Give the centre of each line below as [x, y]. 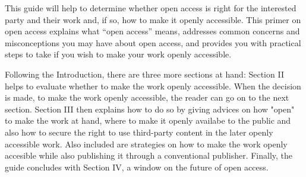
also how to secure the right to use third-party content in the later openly [139, 132]
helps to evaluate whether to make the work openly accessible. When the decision [153, 86]
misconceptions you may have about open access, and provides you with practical [153, 42]
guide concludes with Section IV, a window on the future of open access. [137, 167]
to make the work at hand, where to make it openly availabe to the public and [148, 120]
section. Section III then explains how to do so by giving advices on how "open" [150, 109]
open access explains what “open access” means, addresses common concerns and [152, 31]
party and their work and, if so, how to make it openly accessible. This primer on [153, 19]
